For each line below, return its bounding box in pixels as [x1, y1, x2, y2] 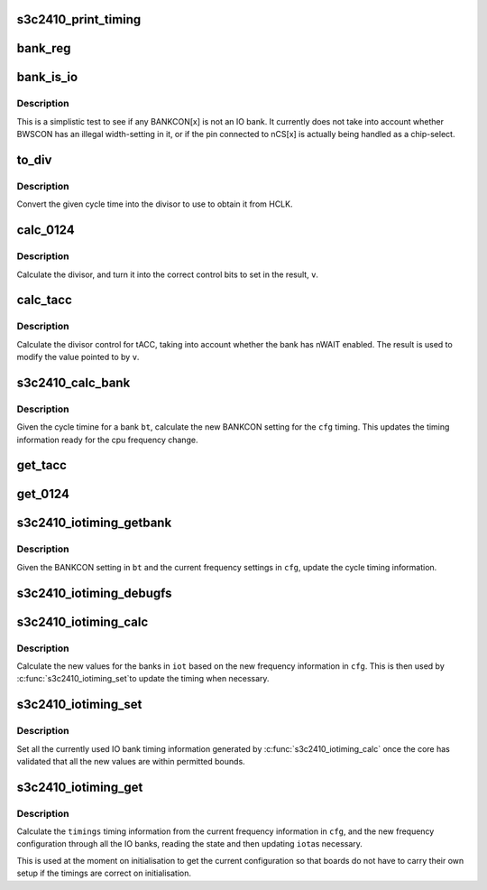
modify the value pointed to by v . [16, 352, 140, 363]
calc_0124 [16, 222, 76, 238]
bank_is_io [16, 70, 78, 85]
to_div [16, 153, 52, 167]
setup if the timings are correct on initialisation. [16, 867, 191, 879]
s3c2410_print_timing [16, 12, 142, 27]
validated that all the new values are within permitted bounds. [16, 756, 245, 766]
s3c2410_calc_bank [16, 375, 131, 390]
